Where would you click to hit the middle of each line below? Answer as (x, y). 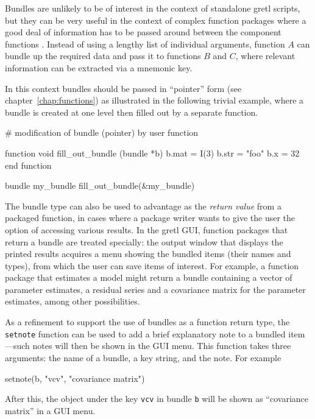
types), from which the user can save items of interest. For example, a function (152, 265)
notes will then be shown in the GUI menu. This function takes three (162, 346)
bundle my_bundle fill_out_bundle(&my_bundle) (100, 185)
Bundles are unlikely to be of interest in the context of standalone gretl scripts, (153, 8)
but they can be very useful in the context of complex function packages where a (156, 20)
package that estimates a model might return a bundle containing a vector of (149, 277)
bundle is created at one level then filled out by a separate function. (132, 112)
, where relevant (265, 56)
